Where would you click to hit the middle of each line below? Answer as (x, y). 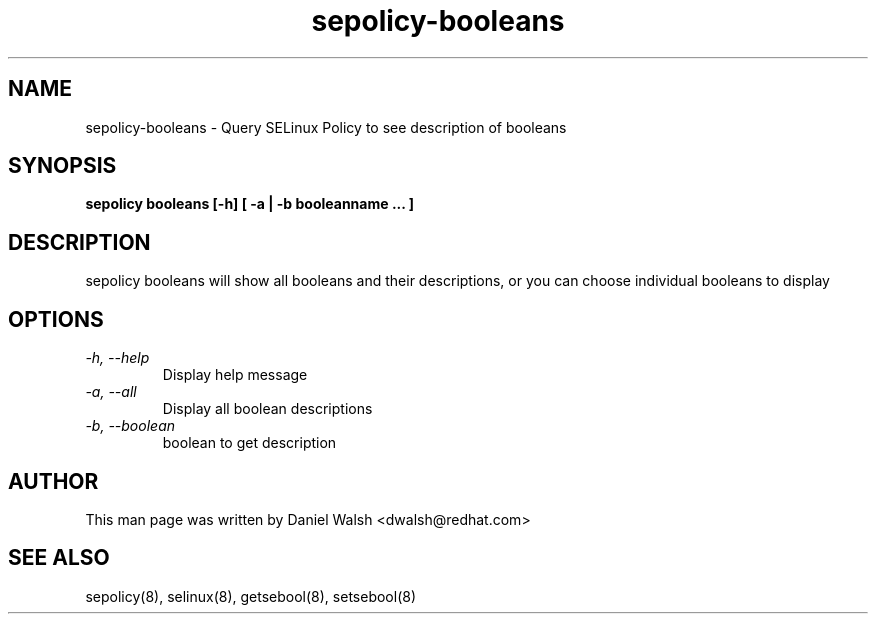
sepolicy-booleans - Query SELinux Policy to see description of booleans (326, 127)
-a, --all (111, 392)
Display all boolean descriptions (267, 409)
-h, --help (117, 358)
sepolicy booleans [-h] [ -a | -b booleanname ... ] (250, 204)
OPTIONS (56, 319)
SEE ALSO (59, 558)
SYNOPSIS (62, 166)
